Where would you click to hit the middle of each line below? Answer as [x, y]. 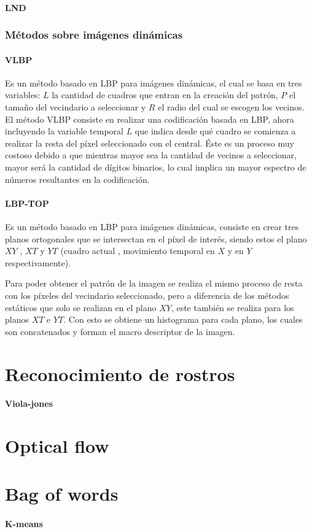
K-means [24, 524]
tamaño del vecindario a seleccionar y [76, 107]
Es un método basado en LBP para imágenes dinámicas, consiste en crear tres [152, 226]
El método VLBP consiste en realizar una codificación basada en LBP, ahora [150, 119]
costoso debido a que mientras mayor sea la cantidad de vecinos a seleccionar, [151, 155]
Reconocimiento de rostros [120, 373]
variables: [23, 95]
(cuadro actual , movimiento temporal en [138, 251]
